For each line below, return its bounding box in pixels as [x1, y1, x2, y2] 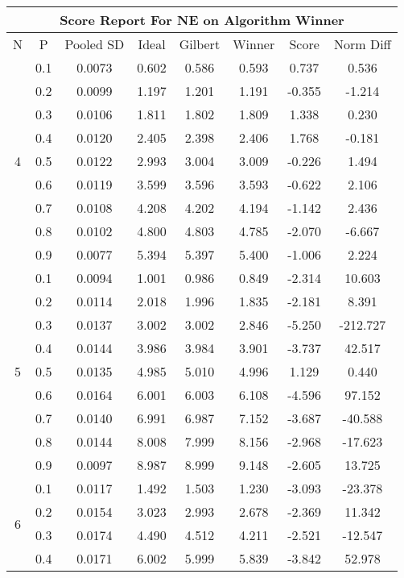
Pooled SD [64, 35, 125, 53]
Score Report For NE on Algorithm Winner [60, 10, 344, 29]
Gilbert [179, 35, 221, 53]
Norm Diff [333, 35, 391, 53]
